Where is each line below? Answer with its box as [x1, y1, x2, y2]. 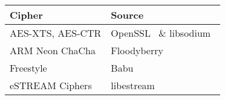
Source [111, 8, 144, 22]
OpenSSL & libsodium [111, 26, 211, 40]
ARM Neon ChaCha [10, 43, 96, 57]
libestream [111, 78, 155, 92]
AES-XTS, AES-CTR [10, 26, 102, 40]
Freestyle [10, 61, 47, 75]
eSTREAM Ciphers [10, 78, 92, 92]
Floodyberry [111, 43, 163, 57]
